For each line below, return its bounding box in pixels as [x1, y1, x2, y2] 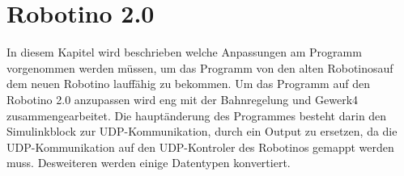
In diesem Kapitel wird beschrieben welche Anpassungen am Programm [6, 44, 362, 61]
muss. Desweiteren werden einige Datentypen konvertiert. [6, 154, 291, 171]
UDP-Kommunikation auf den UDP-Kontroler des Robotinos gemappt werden [6, 138, 394, 155]
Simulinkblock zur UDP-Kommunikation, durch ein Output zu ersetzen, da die [6, 123, 398, 140]
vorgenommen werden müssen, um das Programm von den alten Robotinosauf [6, 59, 393, 76]
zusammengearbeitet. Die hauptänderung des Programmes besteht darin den [6, 107, 387, 124]
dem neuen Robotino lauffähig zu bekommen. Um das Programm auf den [6, 75, 370, 92]
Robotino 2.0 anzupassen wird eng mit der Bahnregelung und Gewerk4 [6, 90, 359, 107]
